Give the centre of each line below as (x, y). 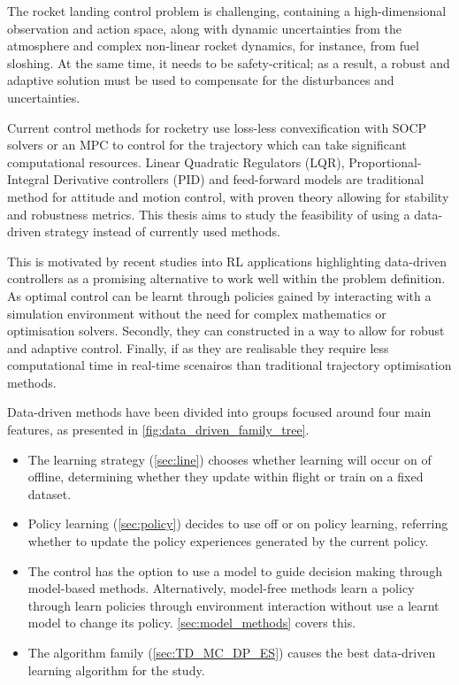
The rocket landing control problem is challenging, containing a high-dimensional (227, 11)
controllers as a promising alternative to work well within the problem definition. (226, 278)
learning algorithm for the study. (116, 670)
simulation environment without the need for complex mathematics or (197, 313)
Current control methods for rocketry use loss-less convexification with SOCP (217, 127)
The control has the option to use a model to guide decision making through (235, 570)
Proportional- (385, 162)
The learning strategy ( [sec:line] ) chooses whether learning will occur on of (229, 459)
